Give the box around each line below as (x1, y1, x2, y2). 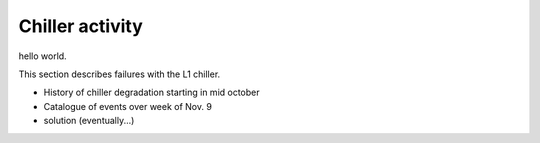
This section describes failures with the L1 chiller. (18, 68, 221, 80)
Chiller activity (18, 15, 144, 37)
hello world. (18, 50, 67, 62)
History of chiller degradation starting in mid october (43, 86, 260, 99)
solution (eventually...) (43, 115, 135, 127)
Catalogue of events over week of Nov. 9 (43, 100, 212, 112)
